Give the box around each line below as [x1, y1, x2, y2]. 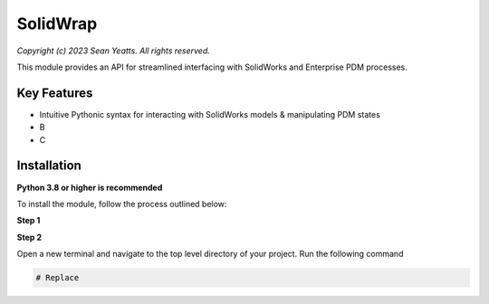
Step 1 [16, 215, 41, 226]
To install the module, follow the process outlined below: [16, 198, 227, 209]
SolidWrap [16, 14, 98, 33]
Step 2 [16, 232, 43, 242]
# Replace [35, 272, 80, 283]
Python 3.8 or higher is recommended [16, 182, 163, 193]
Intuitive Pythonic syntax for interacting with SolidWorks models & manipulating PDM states [39, 109, 380, 119]
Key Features [16, 85, 93, 100]
